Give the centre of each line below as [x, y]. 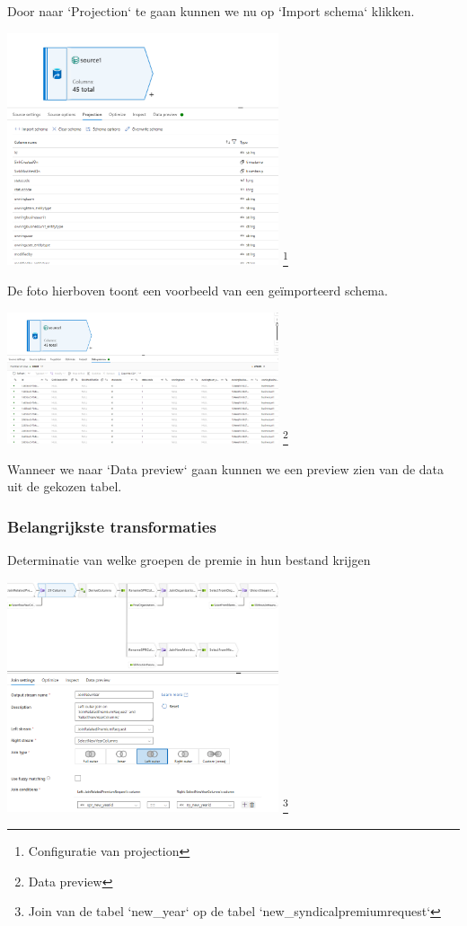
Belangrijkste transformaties [112, 526]
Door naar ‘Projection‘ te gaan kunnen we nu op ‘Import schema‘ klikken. [211, 11]
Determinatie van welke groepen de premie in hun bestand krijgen [189, 560]
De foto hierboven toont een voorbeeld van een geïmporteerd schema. [198, 291]
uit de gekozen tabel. [65, 486]
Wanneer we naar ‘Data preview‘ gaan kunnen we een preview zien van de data [226, 468]
